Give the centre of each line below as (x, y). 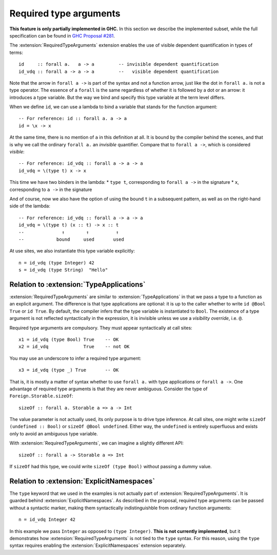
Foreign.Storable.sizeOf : (41, 396)
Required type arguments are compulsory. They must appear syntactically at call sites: (101, 328)
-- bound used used (71, 239)
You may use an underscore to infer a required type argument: (75, 358)
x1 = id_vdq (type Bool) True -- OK (69, 339)
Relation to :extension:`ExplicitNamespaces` (82, 481)
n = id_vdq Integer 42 (47, 520)
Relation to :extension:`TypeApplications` (77, 284)
